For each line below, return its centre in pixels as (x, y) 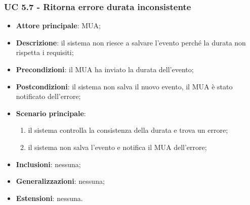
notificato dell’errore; (48, 96)
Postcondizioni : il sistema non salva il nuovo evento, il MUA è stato (124, 86)
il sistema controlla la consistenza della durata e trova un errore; (128, 130)
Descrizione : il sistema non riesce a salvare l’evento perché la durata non (131, 42)
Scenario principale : (51, 113)
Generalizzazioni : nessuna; (60, 181)
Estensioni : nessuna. (49, 198)
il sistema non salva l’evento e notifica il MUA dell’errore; (117, 147)
